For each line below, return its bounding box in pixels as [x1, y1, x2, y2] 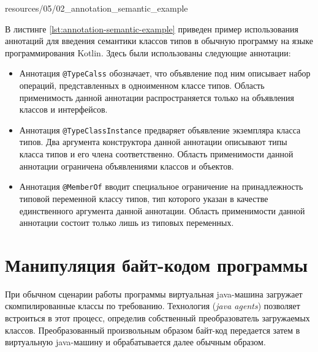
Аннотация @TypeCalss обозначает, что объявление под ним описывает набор [19, 67, 311, 80]
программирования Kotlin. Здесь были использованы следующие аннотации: [5, 46, 291, 59]
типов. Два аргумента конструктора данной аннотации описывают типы [19, 135, 287, 148]
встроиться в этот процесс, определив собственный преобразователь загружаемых [5, 312, 310, 324]
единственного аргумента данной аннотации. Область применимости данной [19, 204, 305, 217]
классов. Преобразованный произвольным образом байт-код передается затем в [5, 323, 300, 336]
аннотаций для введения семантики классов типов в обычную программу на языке [5, 34, 313, 47]
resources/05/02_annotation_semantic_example [5, 2, 188, 14]
